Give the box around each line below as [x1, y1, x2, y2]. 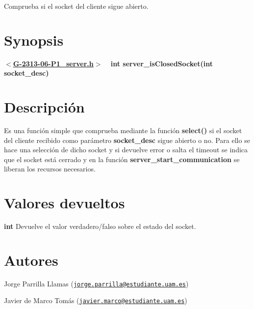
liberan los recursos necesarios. [4, 164, 96, 174]
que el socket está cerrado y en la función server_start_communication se [4, 154, 240, 164]
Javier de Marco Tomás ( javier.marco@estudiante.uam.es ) [4, 295, 187, 305]
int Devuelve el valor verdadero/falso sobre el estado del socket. [4, 221, 196, 231]
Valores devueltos [4, 193, 125, 213]
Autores [4, 250, 58, 270]
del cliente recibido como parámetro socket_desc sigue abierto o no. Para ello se [4, 135, 250, 145]
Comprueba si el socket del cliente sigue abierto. [4, 1, 149, 11]
